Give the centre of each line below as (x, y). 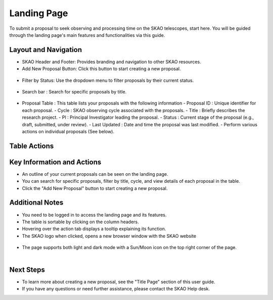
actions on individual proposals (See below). (68, 131)
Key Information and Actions (55, 162)
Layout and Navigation (45, 50)
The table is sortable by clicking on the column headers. (80, 222)
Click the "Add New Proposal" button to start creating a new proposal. (95, 188)
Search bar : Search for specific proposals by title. (74, 92)
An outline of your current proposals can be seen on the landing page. (95, 174)
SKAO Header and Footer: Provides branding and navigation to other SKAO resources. (112, 62)
